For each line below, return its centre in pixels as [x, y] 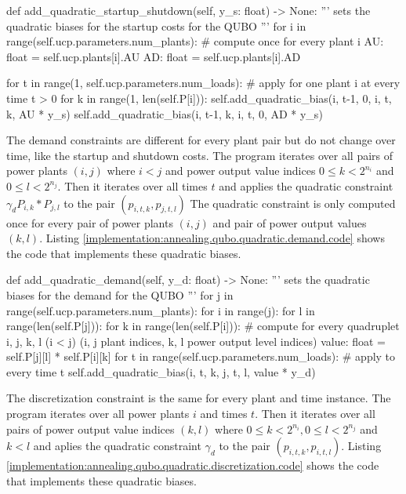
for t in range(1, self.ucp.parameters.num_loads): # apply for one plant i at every [203, 83]
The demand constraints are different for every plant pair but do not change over [201, 140]
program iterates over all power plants [98, 414]
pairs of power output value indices [91, 429]
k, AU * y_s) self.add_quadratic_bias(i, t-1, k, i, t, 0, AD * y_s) [165, 113]
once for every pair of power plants [90, 222]
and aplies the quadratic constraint [117, 446]
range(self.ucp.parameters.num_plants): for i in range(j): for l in [161, 310]
